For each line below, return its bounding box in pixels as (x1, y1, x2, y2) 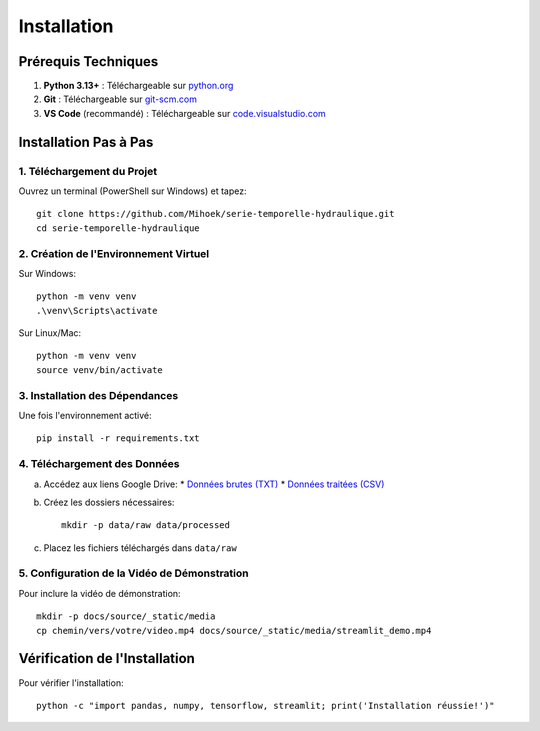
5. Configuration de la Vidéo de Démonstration (18, 566, 249, 580)
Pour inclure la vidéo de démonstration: (18, 587, 181, 599)
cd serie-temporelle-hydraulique (36, 222, 200, 234)
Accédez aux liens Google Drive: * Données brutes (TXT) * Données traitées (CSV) (43, 478, 385, 490)
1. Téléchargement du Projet (18, 164, 158, 178)
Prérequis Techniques (18, 53, 159, 70)
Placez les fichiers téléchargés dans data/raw (43, 541, 237, 554)
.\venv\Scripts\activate (36, 305, 158, 316)
